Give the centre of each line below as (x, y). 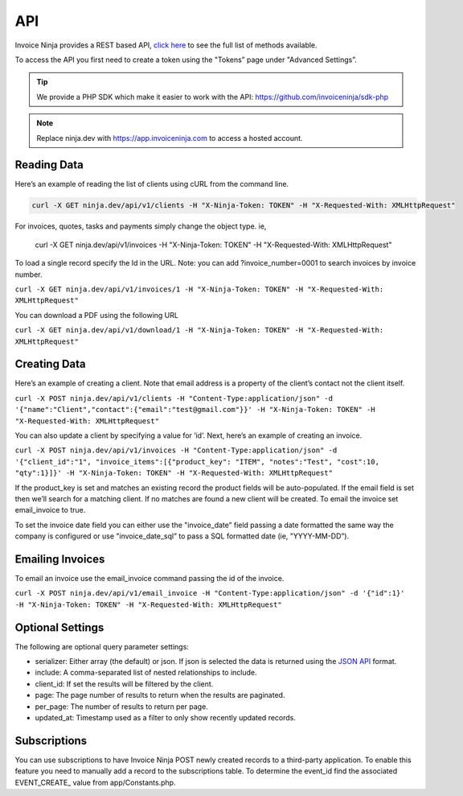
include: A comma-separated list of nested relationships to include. (146, 673)
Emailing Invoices (60, 559)
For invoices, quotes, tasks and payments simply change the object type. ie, (141, 226)
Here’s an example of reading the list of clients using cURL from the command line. (152, 184)
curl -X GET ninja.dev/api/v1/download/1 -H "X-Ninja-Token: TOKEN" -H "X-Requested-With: (199, 330)
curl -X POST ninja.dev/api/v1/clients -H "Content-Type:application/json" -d (174, 398)
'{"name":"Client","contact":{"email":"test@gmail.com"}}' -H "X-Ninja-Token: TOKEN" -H (195, 410)
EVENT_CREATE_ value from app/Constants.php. (95, 782)
